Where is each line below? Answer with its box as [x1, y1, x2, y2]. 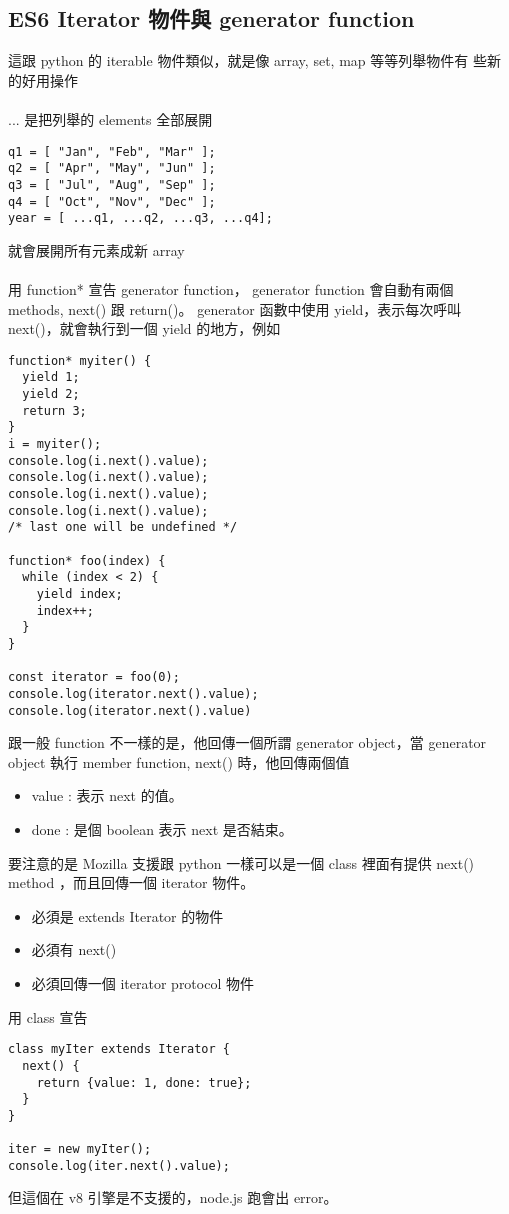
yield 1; [22, 370, 80, 385]
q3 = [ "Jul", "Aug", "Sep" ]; [8, 177, 216, 192]
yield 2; [22, 387, 80, 402]
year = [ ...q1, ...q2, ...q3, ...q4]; [8, 211, 273, 226]
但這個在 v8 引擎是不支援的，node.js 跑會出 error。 [8, 1187, 338, 1208]
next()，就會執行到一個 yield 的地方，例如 [8, 318, 281, 339]
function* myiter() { [8, 353, 152, 368]
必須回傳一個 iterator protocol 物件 [31, 973, 254, 994]
